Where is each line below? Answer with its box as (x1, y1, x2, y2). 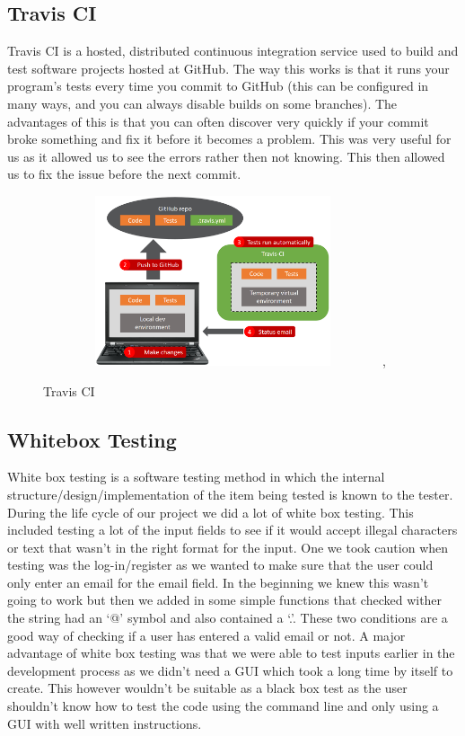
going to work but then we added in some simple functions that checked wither (7, 590, 443, 609)
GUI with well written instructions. (7, 714, 202, 732)
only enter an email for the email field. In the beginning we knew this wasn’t (7, 572, 429, 591)
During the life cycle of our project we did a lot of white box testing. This (7, 502, 414, 521)
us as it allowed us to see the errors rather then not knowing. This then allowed (7, 146, 445, 165)
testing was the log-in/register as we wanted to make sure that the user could (7, 555, 434, 574)
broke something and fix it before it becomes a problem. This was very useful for (7, 129, 452, 148)
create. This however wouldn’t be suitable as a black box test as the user (7, 678, 408, 697)
